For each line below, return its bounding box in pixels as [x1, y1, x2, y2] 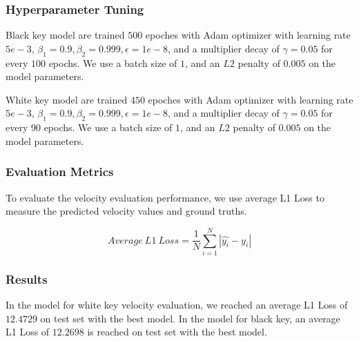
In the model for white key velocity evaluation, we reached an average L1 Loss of [6, 298, 348, 312]
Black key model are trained [6, 28, 125, 42]
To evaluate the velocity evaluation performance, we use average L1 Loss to [6, 190, 324, 204]
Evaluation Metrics [6, 163, 114, 180]
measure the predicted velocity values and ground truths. [6, 204, 247, 218]
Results [6, 270, 48, 287]
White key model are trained [6, 92, 128, 106]
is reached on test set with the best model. [87, 324, 267, 339]
